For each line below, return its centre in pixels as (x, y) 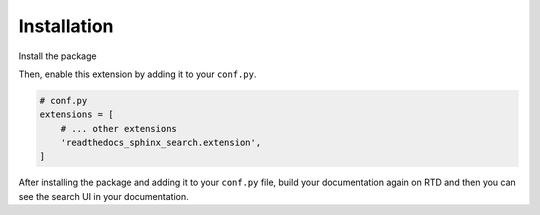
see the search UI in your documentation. (103, 196)
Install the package (57, 56)
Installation (66, 26)
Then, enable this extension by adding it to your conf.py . (137, 74)
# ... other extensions (118, 128)
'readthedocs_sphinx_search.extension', (161, 143)
